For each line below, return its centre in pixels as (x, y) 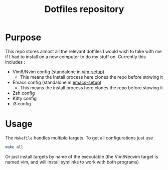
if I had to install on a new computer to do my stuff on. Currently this (76, 57)
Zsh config (24, 93)
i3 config (22, 103)
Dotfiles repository (84, 9)
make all (14, 147)
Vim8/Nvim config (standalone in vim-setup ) (58, 72)
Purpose (23, 37)
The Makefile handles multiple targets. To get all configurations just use (79, 138)
